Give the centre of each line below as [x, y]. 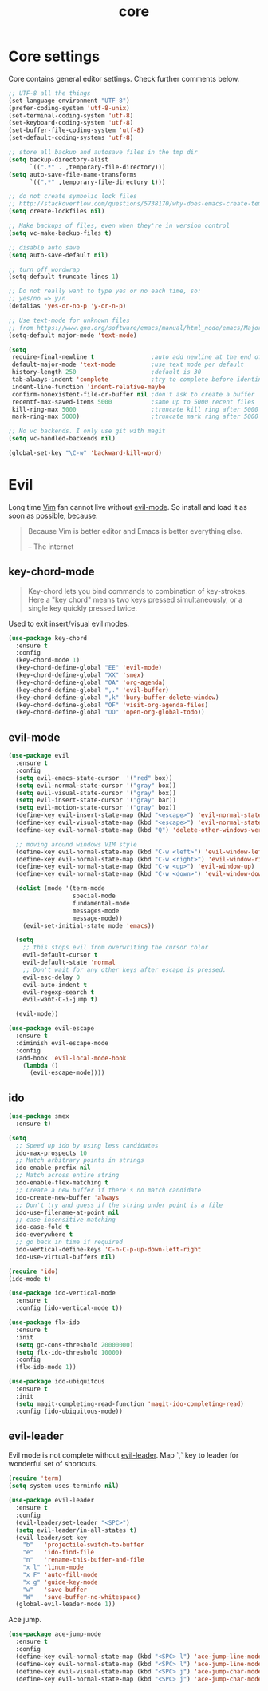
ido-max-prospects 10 [51, 1153]
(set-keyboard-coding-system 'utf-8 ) [71, 123]
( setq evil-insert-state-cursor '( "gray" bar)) [96, 800]
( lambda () [41, 1065]
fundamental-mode [101, 903]
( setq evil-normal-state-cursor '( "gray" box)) [96, 786]
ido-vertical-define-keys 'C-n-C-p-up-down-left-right [108, 1249]
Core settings [54, 56]
